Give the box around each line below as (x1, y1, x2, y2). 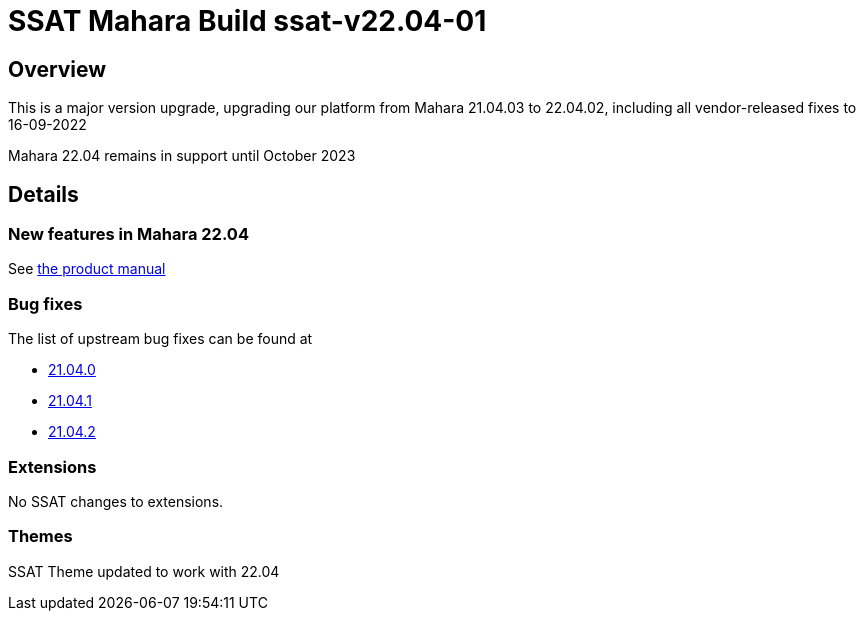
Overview (8, 56, 107, 82)
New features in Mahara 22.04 (8, 224, 249, 245)
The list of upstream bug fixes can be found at (8, 330, 313, 348)
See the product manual (8, 260, 166, 278)
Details (8, 181, 79, 207)
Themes (8, 526, 73, 547)
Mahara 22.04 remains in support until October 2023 (8, 147, 356, 165)
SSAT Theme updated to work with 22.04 (8, 562, 280, 580)
